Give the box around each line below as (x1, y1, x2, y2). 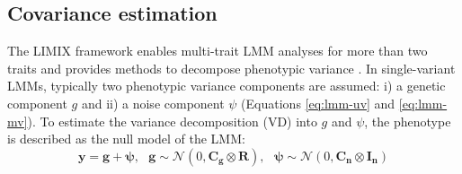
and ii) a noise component (81, 93, 225, 112)
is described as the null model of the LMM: (7, 129, 245, 148)
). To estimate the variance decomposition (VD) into (27, 111, 317, 130)
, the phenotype (364, 111, 451, 130)
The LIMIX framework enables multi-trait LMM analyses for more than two (7, 41, 428, 60)
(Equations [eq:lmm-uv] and (241, 93, 395, 112)
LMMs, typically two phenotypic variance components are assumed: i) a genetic (7, 76, 446, 95)
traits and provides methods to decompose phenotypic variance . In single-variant (7, 58, 456, 77)
